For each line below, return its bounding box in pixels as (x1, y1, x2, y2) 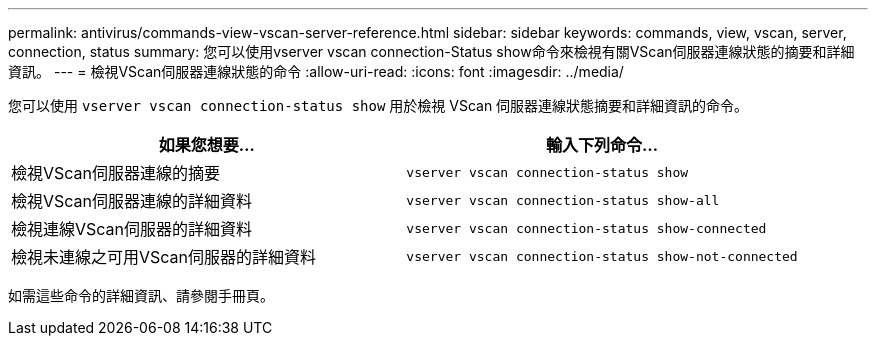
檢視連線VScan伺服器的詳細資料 (11, 219, 253, 239)
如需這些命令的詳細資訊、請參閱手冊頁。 (8, 287, 274, 304)
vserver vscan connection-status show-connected (406, 220, 767, 236)
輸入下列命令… (545, 135, 659, 155)
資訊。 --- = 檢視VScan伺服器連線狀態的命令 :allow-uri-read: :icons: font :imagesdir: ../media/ (8, 63, 624, 80)
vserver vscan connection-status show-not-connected (406, 248, 798, 264)
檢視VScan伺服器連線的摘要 (11, 163, 221, 183)
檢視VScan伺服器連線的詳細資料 (11, 191, 253, 211)
